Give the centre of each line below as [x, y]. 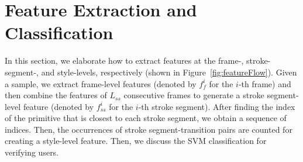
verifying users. [32, 152]
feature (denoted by [58, 106]
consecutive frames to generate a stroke [194, 95]
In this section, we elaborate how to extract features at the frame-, [124, 61]
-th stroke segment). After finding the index [217, 106]
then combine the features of [56, 95]
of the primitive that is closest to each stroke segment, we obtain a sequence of [146, 118]
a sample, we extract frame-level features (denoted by [101, 83]
